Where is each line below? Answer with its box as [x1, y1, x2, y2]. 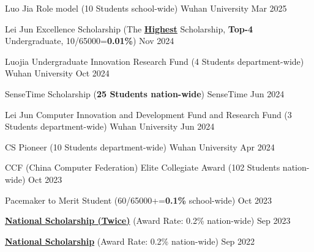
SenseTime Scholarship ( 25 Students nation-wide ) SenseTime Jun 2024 [5, 87, 285, 100]
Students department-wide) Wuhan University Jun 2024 [5, 120, 215, 133]
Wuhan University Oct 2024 [5, 67, 110, 80]
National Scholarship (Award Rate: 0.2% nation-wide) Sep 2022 [5, 234, 255, 247]
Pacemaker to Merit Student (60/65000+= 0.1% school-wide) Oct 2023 [5, 193, 272, 206]
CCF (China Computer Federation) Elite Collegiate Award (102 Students [5, 161, 280, 174]
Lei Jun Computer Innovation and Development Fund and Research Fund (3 [5, 108, 292, 120]
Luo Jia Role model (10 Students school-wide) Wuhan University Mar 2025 [5, 2, 287, 14]
